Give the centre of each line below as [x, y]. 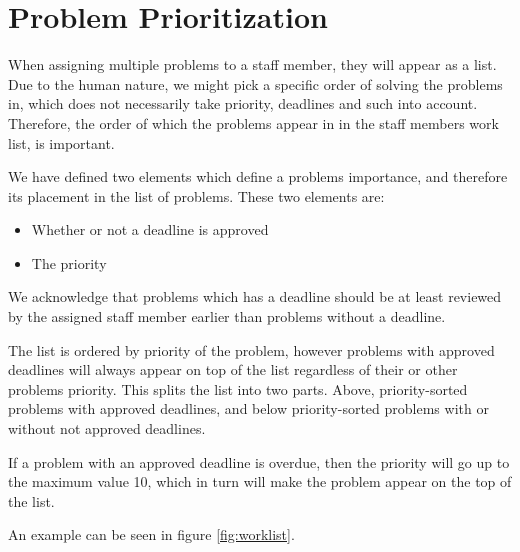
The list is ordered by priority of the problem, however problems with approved [251, 349]
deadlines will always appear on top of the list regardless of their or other [233, 369]
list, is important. [61, 142]
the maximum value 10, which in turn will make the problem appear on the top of [260, 481]
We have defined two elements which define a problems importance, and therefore [258, 176]
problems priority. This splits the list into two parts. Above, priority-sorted [238, 388]
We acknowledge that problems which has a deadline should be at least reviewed [255, 296]
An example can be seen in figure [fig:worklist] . [151, 534]
